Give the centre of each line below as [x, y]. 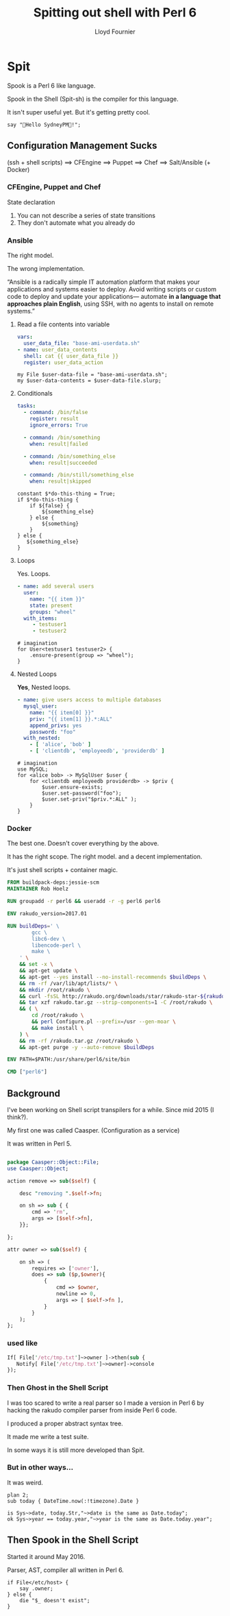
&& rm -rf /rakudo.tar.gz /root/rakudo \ [79, 1041]
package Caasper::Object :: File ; [53, 1162]
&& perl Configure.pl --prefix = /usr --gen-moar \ [104, 1022]
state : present [51, 605]
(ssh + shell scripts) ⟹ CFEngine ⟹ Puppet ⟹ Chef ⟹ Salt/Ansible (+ [109, 162]
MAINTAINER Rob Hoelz [38, 889]
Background [34, 1093]
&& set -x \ [36, 965]
